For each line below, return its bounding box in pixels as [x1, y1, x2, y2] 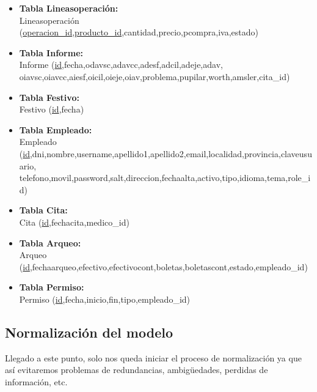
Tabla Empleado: [19, 123, 92, 136]
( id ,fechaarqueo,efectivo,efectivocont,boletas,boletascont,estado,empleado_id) [19, 260, 308, 273]
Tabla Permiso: [19, 281, 84, 294]
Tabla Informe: [19, 46, 83, 59]
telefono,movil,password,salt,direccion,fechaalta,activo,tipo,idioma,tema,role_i [19, 171, 311, 184]
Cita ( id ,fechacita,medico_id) [19, 215, 129, 228]
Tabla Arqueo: [19, 236, 81, 249]
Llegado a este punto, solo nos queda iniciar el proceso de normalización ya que [5, 351, 302, 364]
